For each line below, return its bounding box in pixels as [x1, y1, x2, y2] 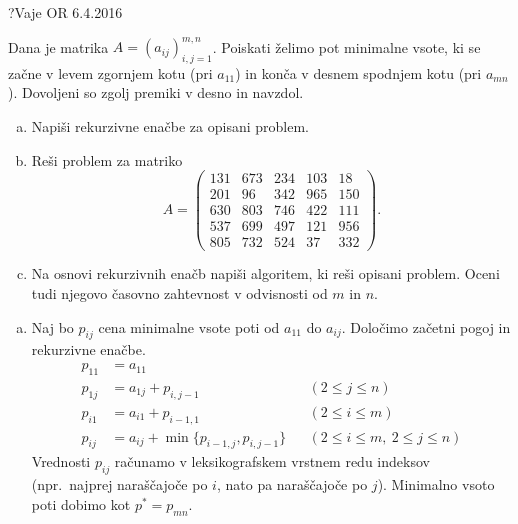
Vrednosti [31, 451, 91, 472]
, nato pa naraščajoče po [216, 474, 368, 495]
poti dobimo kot [31, 493, 131, 514]
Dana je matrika [8, 36, 109, 57]
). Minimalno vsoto [377, 474, 495, 495]
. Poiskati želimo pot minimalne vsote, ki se [212, 36, 481, 57]
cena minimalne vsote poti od [98, 316, 280, 337]
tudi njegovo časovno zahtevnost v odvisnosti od [31, 283, 328, 304]
